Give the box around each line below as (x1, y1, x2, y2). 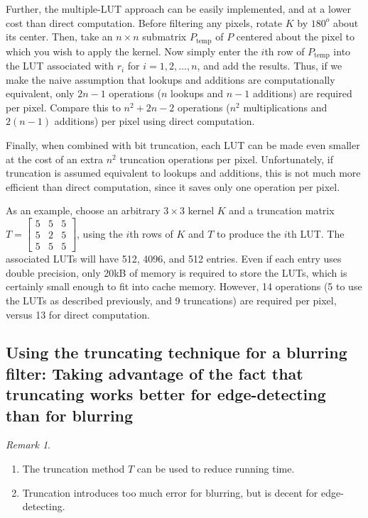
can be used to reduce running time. (136, 461, 295, 476)
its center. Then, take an (6, 29, 113, 44)
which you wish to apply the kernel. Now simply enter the (6, 43, 258, 58)
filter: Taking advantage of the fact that (6, 362, 303, 384)
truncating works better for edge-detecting (6, 383, 326, 405)
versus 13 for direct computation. (6, 307, 150, 321)
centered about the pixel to (236, 29, 355, 44)
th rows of (129, 226, 173, 241)
